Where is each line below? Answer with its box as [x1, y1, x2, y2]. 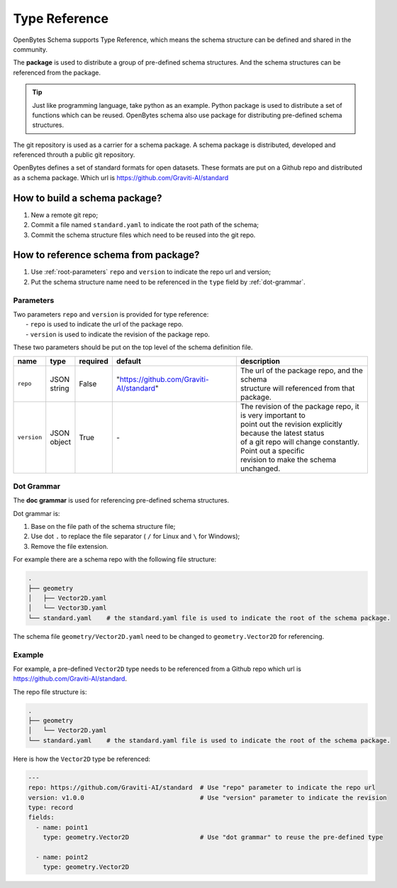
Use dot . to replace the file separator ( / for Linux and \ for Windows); [30, 532, 240, 541]
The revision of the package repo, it [240, 401, 359, 411]
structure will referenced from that [240, 383, 355, 393]
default [116, 356, 142, 366]
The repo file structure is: [13, 687, 87, 696]
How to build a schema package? [13, 192, 162, 204]
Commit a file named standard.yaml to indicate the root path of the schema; [30, 221, 259, 229]
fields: [28, 813, 55, 821]
